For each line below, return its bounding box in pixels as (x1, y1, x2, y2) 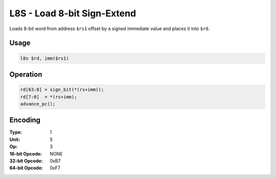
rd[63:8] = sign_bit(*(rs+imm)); (20, 87, 104, 93)
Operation (9, 70, 42, 79)
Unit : (9, 136, 20, 142)
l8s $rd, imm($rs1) (20, 55, 69, 61)
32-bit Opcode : (9, 158, 43, 164)
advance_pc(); (20, 101, 56, 107)
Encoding (9, 116, 41, 124)
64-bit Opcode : (9, 165, 43, 171)
